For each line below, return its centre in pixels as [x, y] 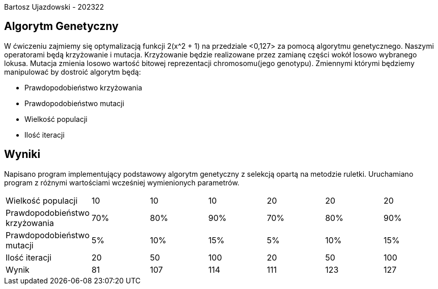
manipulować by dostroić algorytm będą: [73, 72]
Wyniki [22, 154]
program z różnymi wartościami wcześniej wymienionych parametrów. [122, 182]
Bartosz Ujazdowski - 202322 [54, 7]
